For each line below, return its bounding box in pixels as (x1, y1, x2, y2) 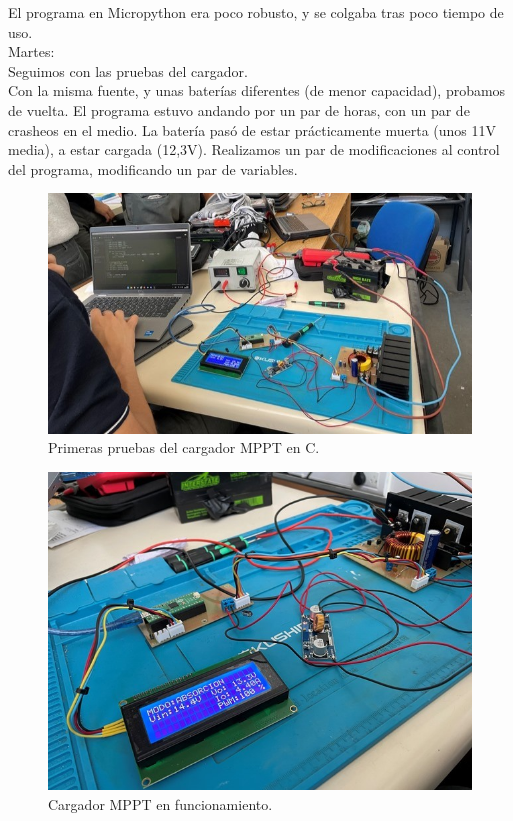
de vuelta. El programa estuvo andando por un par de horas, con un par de (8, 99, 470, 120)
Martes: (8, 41, 55, 62)
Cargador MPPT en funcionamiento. (48, 793, 273, 814)
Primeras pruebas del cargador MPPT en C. (48, 437, 320, 458)
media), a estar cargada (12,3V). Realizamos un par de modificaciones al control (8, 139, 500, 160)
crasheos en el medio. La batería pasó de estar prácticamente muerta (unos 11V (8, 119, 496, 140)
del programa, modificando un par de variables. (8, 158, 298, 179)
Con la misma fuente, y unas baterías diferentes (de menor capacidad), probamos (8, 80, 506, 101)
